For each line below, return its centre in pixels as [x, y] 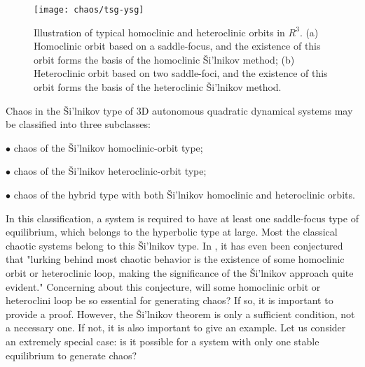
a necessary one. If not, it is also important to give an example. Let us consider [176, 328]
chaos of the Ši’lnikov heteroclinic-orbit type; [110, 171]
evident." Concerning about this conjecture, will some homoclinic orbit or [163, 286]
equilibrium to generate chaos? [71, 355]
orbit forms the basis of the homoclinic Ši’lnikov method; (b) [164, 59]
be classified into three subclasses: [78, 124]
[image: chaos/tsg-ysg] [89, 10]
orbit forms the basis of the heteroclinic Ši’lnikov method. [158, 87]
